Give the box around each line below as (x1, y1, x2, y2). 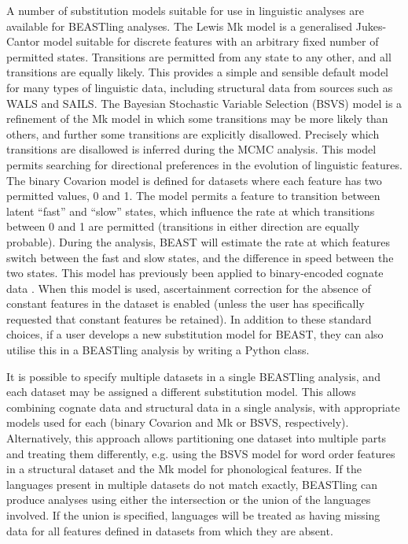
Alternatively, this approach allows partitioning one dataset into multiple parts (6, 430, 387, 446)
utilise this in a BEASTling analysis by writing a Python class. (6, 342, 310, 358)
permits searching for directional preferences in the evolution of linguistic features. (6, 156, 402, 172)
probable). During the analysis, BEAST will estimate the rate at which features (6, 233, 390, 250)
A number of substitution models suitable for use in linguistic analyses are (6, 2, 364, 18)
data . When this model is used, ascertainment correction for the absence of (6, 279, 371, 296)
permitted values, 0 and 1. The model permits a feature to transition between (6, 187, 380, 204)
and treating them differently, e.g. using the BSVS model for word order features (6, 445, 395, 461)
